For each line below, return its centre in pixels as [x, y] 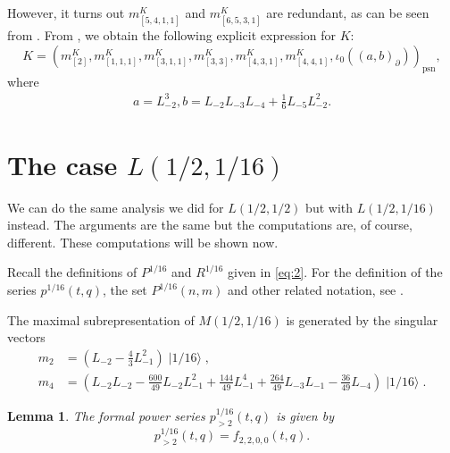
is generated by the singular [362, 319]
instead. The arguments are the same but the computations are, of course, [210, 225]
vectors [26, 337]
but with [329, 207]
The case [62, 164]
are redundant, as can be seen [348, 13]
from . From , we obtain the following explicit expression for [172, 35]
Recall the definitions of [72, 272]
